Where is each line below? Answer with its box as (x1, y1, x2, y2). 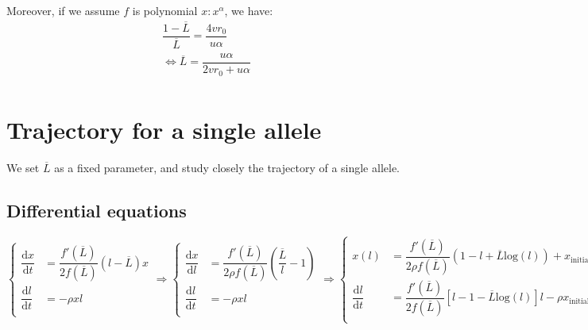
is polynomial (132, 2, 198, 18)
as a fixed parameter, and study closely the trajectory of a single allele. (54, 159, 400, 175)
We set (6, 159, 40, 175)
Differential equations (6, 198, 187, 222)
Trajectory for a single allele (6, 113, 322, 145)
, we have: (224, 2, 273, 18)
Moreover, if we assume (6, 2, 120, 18)
